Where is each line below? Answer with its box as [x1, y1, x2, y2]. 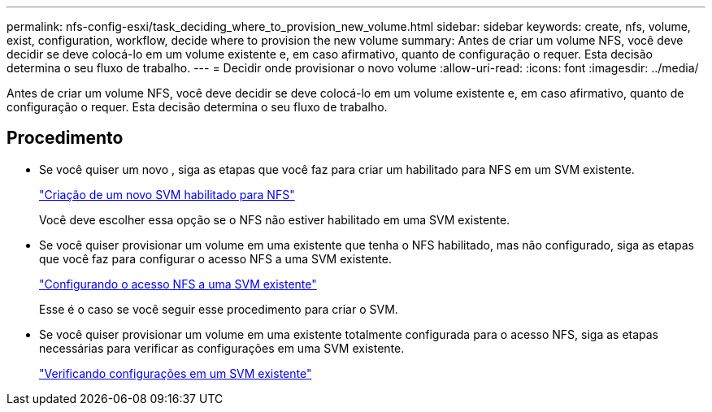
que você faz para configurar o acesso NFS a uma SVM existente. [39, 251, 392, 266]
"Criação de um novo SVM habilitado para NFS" [39, 187, 295, 202]
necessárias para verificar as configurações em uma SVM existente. [39, 340, 405, 355]
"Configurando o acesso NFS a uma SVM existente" [39, 276, 317, 291]
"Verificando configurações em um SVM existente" [39, 366, 312, 380]
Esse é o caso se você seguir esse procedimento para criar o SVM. [39, 301, 398, 316]
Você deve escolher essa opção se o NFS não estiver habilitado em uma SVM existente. [39, 212, 510, 227]
